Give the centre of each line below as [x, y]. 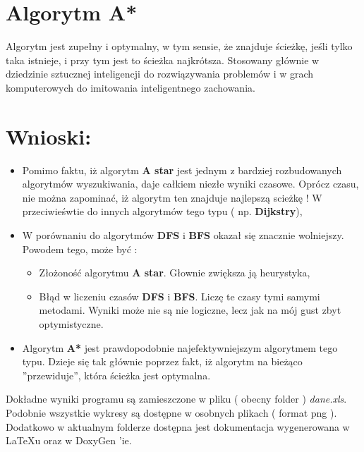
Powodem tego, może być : [80, 249]
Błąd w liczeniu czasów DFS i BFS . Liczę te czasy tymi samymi [180, 296]
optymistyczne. [71, 323]
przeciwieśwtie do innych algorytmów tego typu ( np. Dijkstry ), [162, 211]
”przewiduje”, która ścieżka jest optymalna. [116, 375]
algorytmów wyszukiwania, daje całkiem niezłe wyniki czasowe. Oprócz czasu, [190, 184]
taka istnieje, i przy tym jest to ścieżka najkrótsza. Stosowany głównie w [163, 60]
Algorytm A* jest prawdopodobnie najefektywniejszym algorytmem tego [180, 347]
